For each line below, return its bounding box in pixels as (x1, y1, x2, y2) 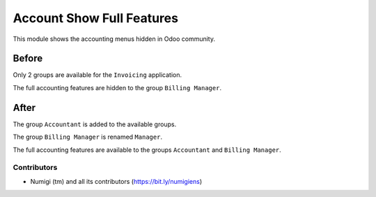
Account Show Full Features (13, 10, 179, 26)
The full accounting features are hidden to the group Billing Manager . (13, 83, 222, 92)
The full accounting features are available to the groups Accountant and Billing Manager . (13, 146, 281, 154)
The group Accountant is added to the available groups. (13, 120, 177, 128)
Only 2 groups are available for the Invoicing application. (13, 71, 182, 79)
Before (13, 53, 43, 65)
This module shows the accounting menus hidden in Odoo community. (13, 35, 216, 43)
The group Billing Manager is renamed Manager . (13, 132, 163, 142)
